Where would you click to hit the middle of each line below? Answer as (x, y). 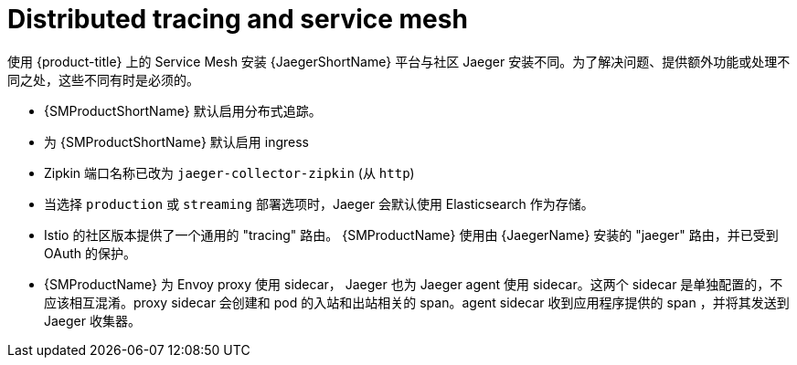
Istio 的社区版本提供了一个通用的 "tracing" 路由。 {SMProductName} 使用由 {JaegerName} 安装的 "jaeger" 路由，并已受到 (411, 235)
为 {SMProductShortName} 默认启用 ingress (176, 141)
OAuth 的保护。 (90, 253)
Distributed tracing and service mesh (238, 19)
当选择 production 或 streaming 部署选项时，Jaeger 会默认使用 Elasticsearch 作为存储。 (319, 203)
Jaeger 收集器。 (92, 320)
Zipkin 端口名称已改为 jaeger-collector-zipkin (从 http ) (229, 172)
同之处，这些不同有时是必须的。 (103, 79)
